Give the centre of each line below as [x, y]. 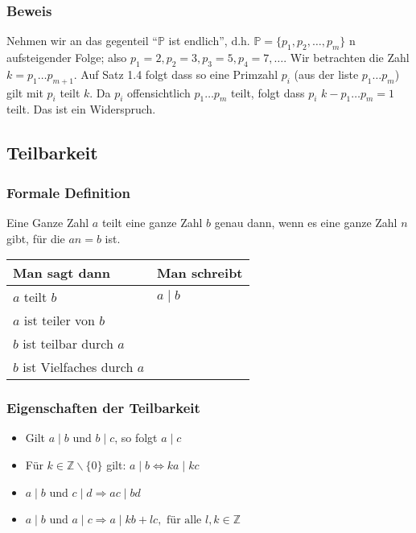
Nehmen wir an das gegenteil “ [82, 41]
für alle [184, 521]
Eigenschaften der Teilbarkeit [103, 408]
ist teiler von [59, 320]
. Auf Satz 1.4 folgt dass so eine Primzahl [176, 74]
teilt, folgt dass [268, 92]
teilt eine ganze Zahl [152, 222]
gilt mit [25, 92]
